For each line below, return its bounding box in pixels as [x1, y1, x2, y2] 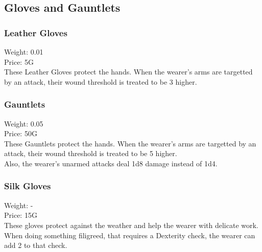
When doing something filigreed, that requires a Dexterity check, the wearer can [4, 230, 255, 240]
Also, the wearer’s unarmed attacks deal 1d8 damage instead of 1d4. [4, 158, 218, 168]
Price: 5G [4, 56, 34, 67]
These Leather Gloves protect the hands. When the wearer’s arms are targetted [4, 66, 253, 77]
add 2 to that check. [4, 240, 67, 250]
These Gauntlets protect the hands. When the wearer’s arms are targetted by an [4, 138, 256, 148]
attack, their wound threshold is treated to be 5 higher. [4, 148, 177, 159]
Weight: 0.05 [4, 118, 43, 129]
